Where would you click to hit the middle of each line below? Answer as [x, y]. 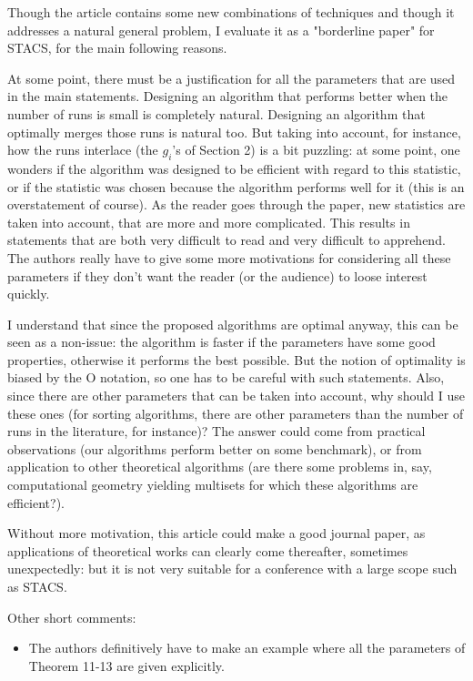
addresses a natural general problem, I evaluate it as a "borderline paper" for [221, 30]
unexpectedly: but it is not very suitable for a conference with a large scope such [232, 569]
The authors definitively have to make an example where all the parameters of [247, 648]
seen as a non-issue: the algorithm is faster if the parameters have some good [221, 342]
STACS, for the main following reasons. [117, 48]
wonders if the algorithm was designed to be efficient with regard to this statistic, [234, 168]
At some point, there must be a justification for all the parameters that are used [231, 78]
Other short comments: [72, 617]
